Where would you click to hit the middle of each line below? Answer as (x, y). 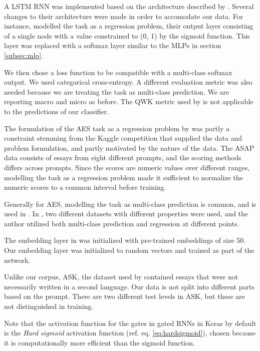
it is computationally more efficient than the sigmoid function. (99, 342)
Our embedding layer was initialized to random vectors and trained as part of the (129, 250)
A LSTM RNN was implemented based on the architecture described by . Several (129, 6)
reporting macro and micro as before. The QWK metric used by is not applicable (129, 101)
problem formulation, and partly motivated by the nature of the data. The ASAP (129, 147)
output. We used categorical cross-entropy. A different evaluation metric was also (128, 82)
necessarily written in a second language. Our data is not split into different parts (129, 286)
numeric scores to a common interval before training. (85, 187)
